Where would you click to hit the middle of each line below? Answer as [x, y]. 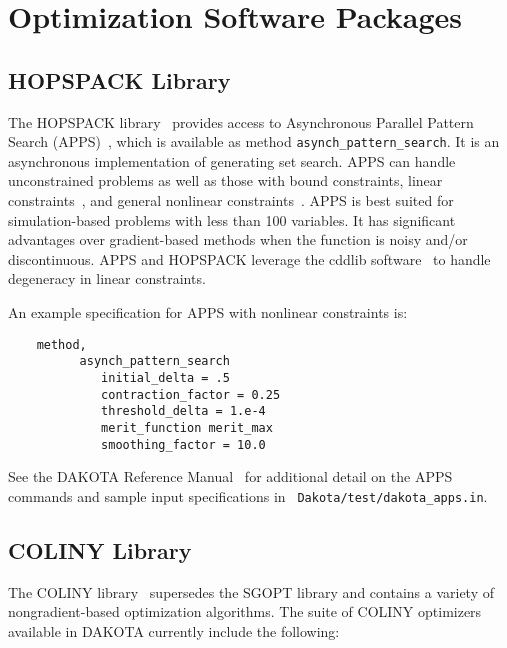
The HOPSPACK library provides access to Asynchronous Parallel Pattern [241, 121]
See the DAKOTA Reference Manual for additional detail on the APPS [230, 476]
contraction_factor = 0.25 [191, 394]
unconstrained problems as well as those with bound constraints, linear [225, 180]
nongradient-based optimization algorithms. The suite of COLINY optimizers [245, 611]
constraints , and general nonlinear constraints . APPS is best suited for [231, 200]
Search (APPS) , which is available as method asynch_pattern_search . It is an [254, 141]
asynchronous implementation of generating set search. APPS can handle [232, 160]
